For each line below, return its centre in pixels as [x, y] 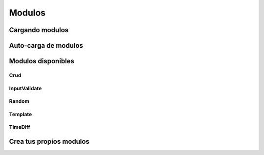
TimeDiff [20, 127]
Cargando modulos [39, 30]
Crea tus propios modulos [49, 141]
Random [19, 101]
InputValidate [25, 88]
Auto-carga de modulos [46, 46]
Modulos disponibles [42, 61]
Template [21, 114]
